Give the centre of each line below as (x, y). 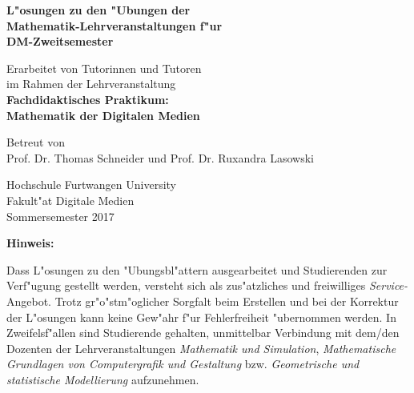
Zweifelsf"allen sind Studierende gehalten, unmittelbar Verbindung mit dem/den (203, 333)
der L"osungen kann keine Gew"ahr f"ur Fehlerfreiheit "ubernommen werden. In (201, 317)
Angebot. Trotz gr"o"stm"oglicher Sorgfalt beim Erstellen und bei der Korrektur (203, 301)
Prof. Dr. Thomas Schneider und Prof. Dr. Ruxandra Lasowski (160, 157)
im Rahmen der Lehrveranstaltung (91, 84)
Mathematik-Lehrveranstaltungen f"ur (115, 25)
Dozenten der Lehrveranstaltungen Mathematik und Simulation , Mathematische (201, 348)
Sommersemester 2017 (60, 216)
